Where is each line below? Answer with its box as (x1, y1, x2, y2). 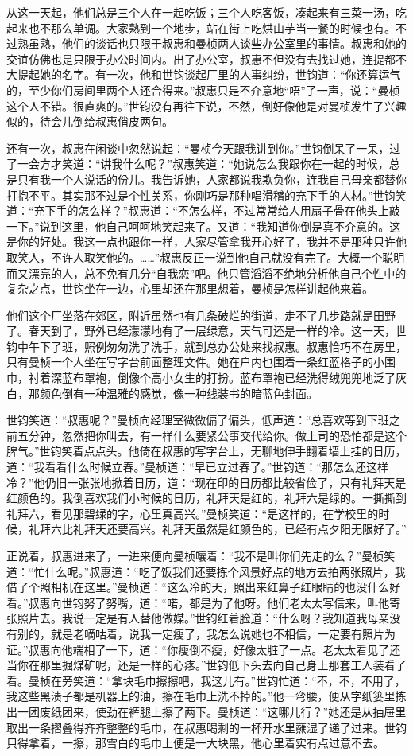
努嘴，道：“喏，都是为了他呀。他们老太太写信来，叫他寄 (106, 594, 401, 610)
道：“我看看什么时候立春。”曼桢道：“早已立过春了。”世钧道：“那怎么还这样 (6, 458, 389, 475)
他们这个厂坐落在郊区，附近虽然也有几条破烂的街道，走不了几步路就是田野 (6, 306, 396, 323)
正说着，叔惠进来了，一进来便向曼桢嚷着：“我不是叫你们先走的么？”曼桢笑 (6, 548, 396, 563)
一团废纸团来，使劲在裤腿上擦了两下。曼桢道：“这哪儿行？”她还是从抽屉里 (17, 703, 407, 719)
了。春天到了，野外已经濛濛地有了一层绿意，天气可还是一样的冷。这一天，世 (6, 322, 407, 339)
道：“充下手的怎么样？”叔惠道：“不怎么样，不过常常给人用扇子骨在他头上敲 (6, 202, 400, 219)
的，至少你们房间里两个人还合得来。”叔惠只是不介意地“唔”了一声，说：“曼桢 (6, 81, 400, 98)
